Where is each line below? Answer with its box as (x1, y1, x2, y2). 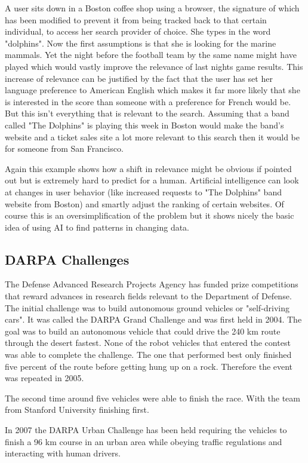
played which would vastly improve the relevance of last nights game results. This (5, 60, 303, 72)
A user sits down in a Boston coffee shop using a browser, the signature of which (5, 2, 300, 14)
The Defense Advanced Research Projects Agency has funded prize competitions (5, 278, 298, 290)
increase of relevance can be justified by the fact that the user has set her (5, 72, 273, 84)
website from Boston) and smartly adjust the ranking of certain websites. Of (5, 197, 284, 210)
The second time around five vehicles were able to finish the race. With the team (5, 391, 300, 404)
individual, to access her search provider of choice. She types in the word (5, 25, 271, 38)
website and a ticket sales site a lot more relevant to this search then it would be (5, 130, 300, 143)
